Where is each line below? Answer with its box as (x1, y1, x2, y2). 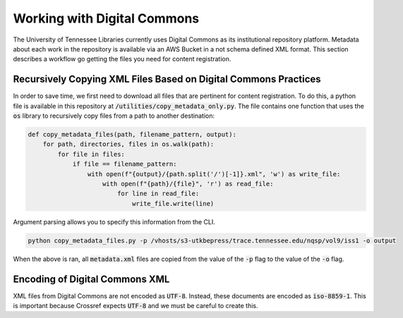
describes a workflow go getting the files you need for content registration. (13, 55, 231, 63)
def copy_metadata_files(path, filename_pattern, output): (28, 130, 236, 138)
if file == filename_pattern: (72, 160, 177, 169)
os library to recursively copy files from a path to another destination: (13, 111, 215, 120)
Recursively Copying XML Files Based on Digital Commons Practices (13, 73, 321, 85)
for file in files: (57, 150, 125, 158)
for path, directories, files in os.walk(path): (42, 140, 215, 148)
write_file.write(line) (131, 200, 215, 207)
